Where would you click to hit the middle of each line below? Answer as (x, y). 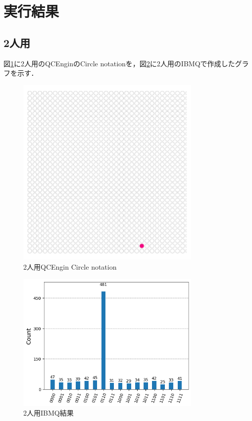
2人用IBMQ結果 (49, 413)
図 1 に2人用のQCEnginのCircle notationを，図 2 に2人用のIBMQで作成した (119, 63)
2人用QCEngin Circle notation (70, 266)
